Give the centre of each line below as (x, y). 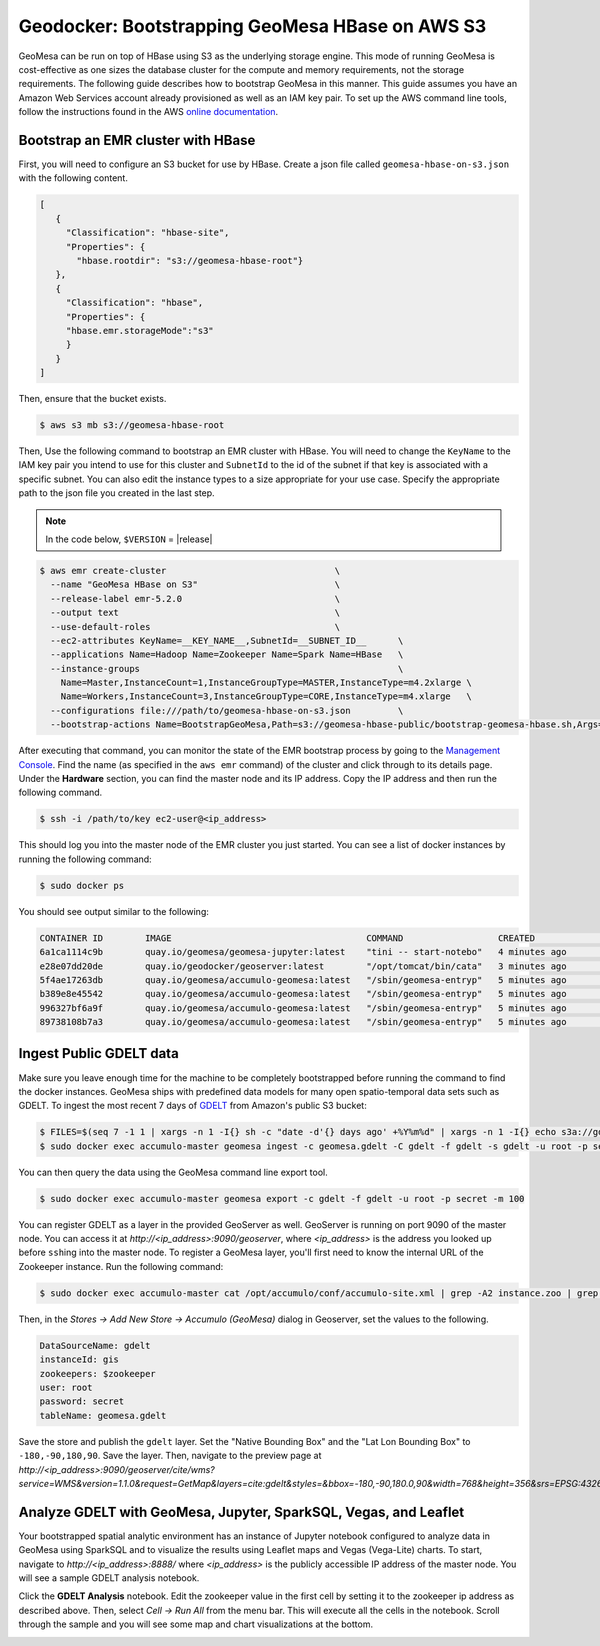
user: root (66, 1387)
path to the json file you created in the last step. (116, 493)
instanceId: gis (79, 1359)
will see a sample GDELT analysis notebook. (109, 1578)
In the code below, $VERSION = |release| (129, 539)
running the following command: (85, 859)
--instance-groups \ (227, 668)
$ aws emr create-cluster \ (190, 570)
